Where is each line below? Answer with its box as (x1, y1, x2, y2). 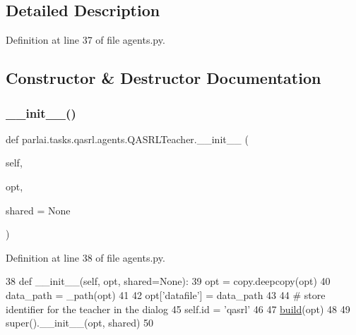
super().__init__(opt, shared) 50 (6, 315, 154, 330)
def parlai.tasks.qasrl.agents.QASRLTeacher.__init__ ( (6, 131, 249, 146)
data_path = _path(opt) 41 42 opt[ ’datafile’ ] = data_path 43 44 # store (6, 287, 326, 302)
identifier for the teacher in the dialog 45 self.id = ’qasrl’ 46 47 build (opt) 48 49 (6, 301, 350, 316)
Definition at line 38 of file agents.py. (6, 250, 165, 264)
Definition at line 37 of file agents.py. (6, 32, 165, 47)
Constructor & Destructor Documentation (6, 67, 321, 89)
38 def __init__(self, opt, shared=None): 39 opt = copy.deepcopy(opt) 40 (6, 274, 331, 288)
